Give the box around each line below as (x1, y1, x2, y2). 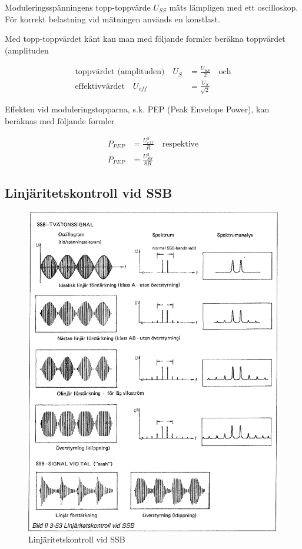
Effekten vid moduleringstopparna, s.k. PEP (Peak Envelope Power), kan (5, 103, 270, 115)
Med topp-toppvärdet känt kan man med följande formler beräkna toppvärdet (5, 32, 286, 45)
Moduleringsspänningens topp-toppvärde (5, 1, 151, 13)
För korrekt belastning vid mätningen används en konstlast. (5, 12, 220, 25)
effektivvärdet (75, 82, 125, 91)
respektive (162, 139, 199, 148)
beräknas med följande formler (5, 115, 115, 127)
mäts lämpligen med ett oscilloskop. (169, 1, 298, 13)
